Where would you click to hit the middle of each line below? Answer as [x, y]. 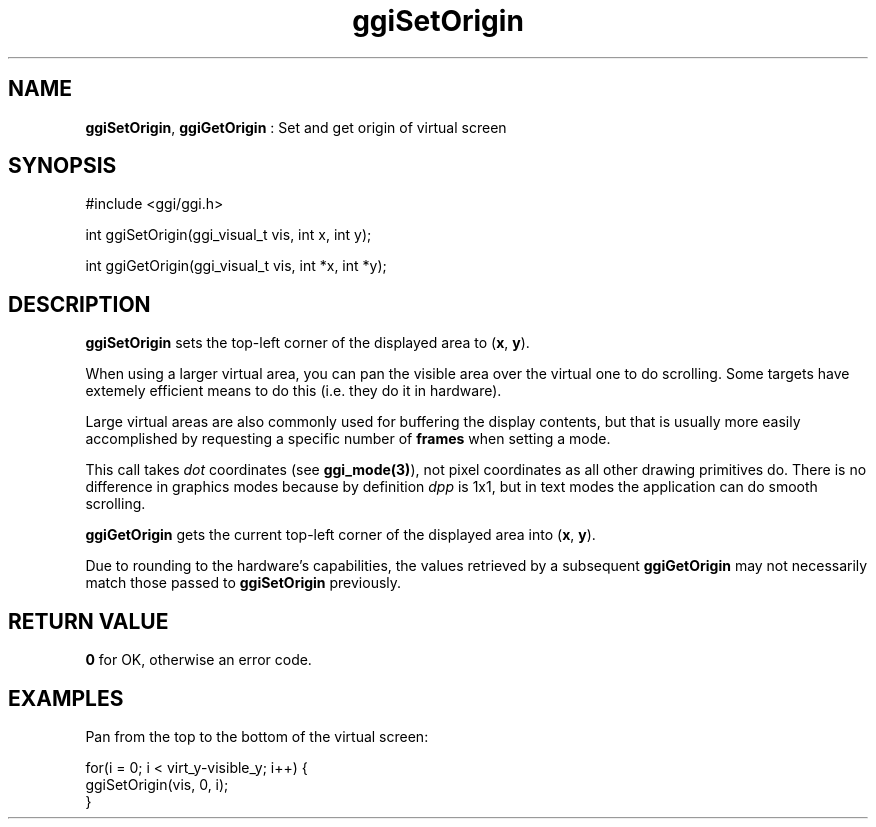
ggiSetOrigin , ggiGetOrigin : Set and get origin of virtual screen [296, 127]
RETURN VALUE [88, 621]
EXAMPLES [66, 698]
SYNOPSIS [62, 166]
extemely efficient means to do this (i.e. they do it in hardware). [293, 391]
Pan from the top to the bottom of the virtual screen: [257, 736]
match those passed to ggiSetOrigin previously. [243, 583]
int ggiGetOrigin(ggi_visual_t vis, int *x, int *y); [236, 266]
